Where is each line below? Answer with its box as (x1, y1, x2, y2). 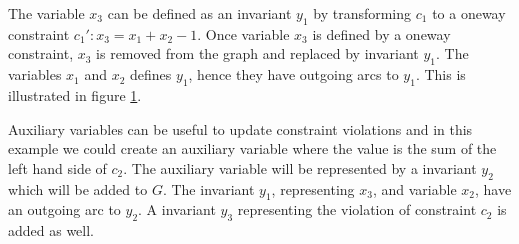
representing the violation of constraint (237, 199, 477, 220)
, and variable (372, 178, 457, 199)
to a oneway (432, 3, 506, 23)
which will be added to (8, 178, 148, 199)
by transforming (313, 3, 412, 23)
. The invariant (162, 178, 255, 199)
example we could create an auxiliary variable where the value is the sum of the (8, 138, 497, 159)
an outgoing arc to (8, 199, 121, 220)
